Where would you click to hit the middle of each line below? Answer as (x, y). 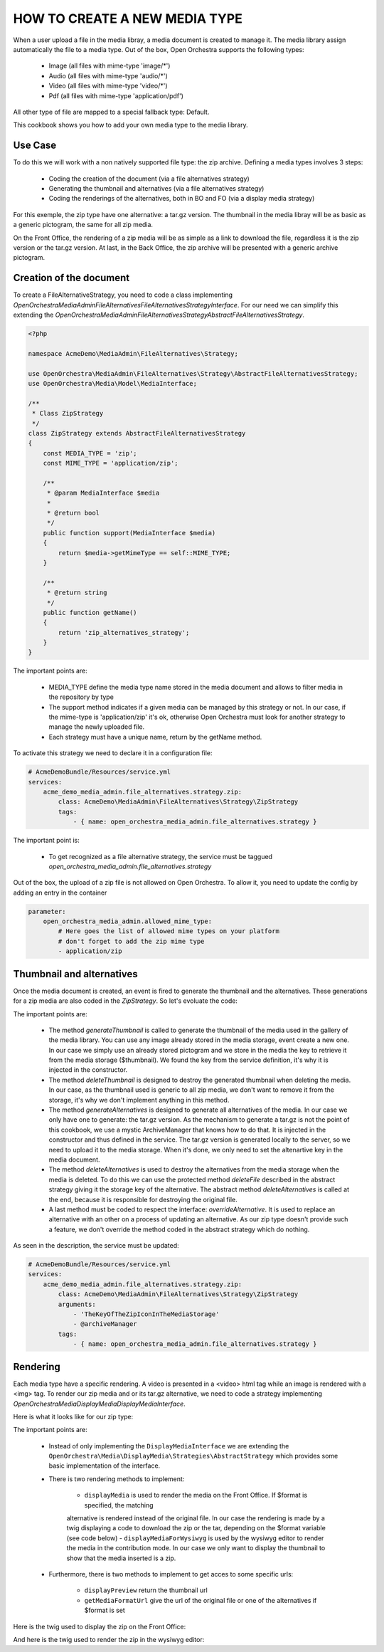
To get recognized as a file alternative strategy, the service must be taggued (161, 856)
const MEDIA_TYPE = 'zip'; (90, 453)
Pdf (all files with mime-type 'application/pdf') (116, 95)
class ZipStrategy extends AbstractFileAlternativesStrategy (137, 433)
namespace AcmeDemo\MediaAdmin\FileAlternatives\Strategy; (133, 353)
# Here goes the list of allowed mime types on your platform (169, 931)
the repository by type (81, 697)
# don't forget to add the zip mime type (131, 941)
